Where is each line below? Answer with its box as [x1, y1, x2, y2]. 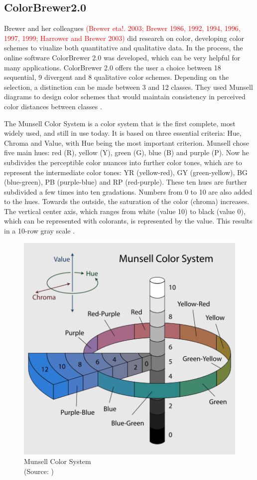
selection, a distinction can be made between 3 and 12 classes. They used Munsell [4, 81, 253, 92]
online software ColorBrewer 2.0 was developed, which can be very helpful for [4, 52, 241, 62]
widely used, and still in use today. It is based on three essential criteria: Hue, [4, 128, 242, 138]
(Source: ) [24, 466, 54, 476]
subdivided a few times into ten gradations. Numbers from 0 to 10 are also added [4, 186, 253, 197]
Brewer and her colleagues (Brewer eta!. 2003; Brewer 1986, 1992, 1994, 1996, [4, 23, 241, 33]
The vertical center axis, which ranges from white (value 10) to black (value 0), [4, 206, 246, 216]
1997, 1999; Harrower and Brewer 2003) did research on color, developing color [4, 32, 245, 43]
